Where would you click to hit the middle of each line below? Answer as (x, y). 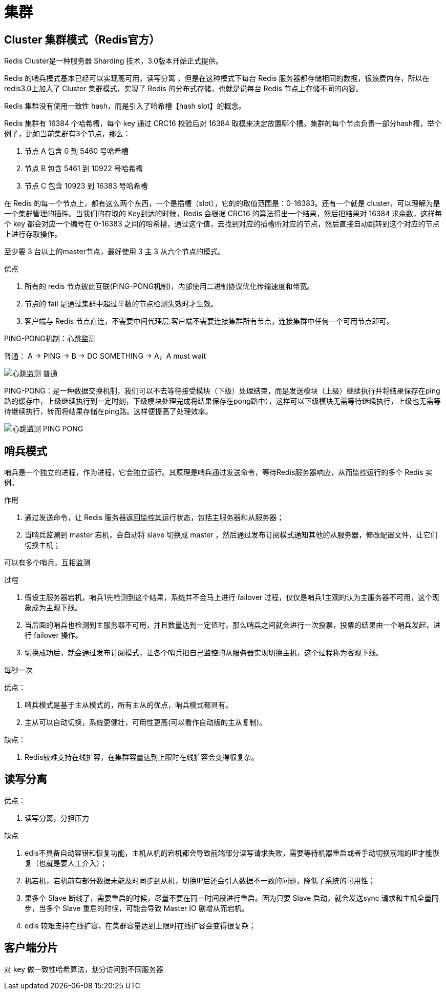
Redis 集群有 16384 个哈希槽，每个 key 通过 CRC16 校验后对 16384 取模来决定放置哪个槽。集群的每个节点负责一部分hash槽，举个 (223, 123)
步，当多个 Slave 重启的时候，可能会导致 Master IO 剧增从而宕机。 (137, 908)
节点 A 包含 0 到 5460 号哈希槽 (77, 151)
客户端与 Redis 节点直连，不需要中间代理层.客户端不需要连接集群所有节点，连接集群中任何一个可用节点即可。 (209, 321)
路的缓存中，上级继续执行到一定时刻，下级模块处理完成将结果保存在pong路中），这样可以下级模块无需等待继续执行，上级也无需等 (222, 401)
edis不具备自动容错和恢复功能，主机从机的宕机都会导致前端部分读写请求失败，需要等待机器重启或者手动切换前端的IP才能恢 (232, 853)
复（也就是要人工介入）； (66, 863)
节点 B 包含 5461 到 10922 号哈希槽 (84, 169)
